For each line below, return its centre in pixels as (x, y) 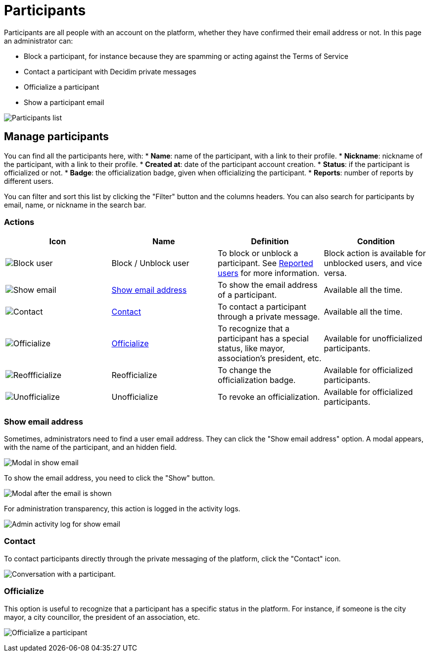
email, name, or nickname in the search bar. (75, 205)
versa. (335, 273)
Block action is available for (375, 253)
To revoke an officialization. (269, 397)
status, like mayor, (251, 349)
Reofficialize (134, 375)
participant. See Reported (265, 263)
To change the (244, 370)
